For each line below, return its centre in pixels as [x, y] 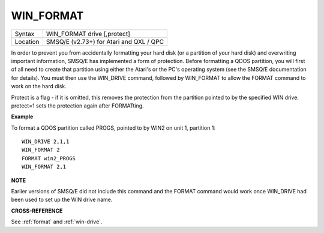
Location [27, 41]
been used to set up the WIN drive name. [62, 200]
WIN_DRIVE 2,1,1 [46, 142]
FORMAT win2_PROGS [49, 158]
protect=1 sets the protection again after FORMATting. [77, 106]
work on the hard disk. [39, 86]
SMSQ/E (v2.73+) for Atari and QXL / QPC [105, 41]
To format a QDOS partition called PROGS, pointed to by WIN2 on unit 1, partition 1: [113, 128]
